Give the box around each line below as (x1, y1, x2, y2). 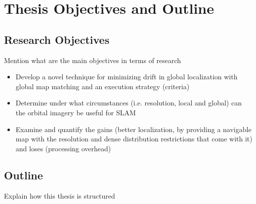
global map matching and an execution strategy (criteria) (15, 81, 190, 91)
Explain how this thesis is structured (4, 190, 115, 201)
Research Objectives (4, 32, 110, 47)
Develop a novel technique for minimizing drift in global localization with (15, 71, 238, 82)
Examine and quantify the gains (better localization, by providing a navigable (15, 124, 252, 134)
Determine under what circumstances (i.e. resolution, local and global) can (15, 98, 242, 108)
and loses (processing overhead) (15, 143, 111, 153)
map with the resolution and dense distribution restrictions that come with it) (15, 134, 253, 144)
